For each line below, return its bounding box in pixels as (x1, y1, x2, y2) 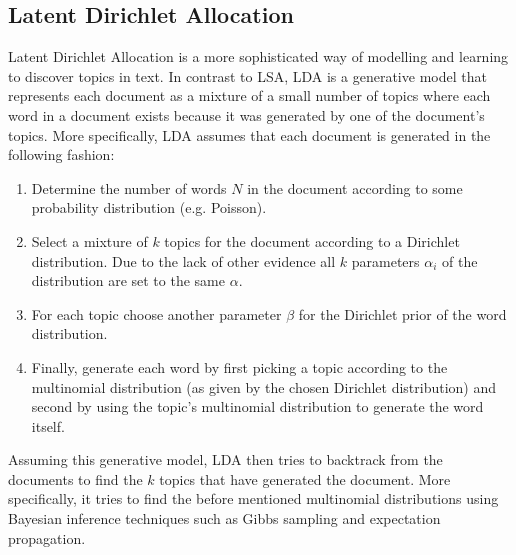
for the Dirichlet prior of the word (298, 303, 507, 324)
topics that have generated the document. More (159, 468, 451, 489)
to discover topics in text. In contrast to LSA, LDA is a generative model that (8, 65, 487, 86)
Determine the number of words (31, 177, 227, 198)
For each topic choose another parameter (31, 303, 282, 324)
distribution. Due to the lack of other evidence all (31, 250, 336, 271)
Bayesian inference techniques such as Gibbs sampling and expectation (8, 508, 441, 529)
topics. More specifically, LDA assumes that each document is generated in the (8, 124, 491, 145)
